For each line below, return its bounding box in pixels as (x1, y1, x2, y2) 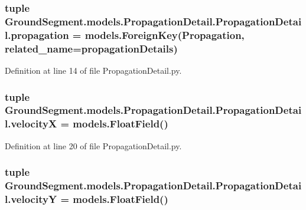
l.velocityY (5, 192, 57, 206)
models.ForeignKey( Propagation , (84, 27, 245, 42)
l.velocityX (5, 116, 57, 131)
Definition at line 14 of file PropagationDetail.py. (5, 64, 182, 76)
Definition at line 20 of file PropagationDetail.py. (5, 139, 182, 152)
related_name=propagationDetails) (5, 41, 178, 55)
